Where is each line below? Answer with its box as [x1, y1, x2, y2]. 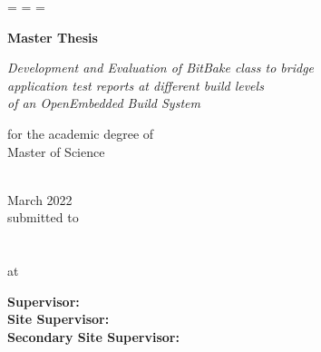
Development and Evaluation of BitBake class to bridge [7, 58, 315, 77]
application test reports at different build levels [7, 75, 264, 94]
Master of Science [7, 142, 105, 161]
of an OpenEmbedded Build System [7, 93, 200, 112]
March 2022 [7, 190, 73, 209]
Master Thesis [7, 27, 98, 46]
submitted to [7, 208, 79, 227]
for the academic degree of [7, 123, 154, 142]
